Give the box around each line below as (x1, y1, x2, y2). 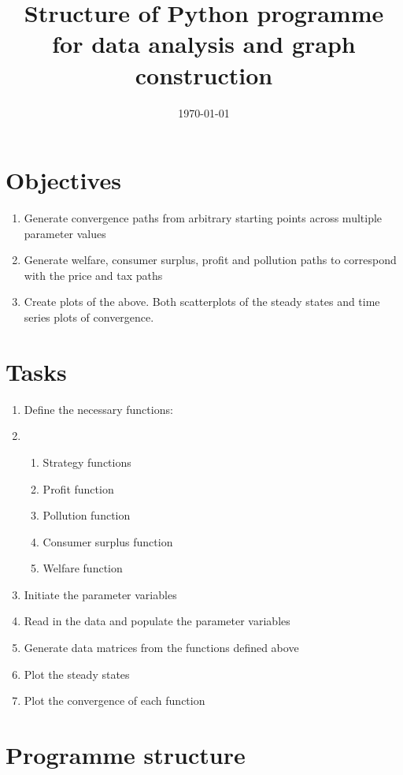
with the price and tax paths (24, 266, 163, 283)
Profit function (43, 480, 114, 497)
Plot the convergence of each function (24, 692, 205, 709)
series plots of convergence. (24, 309, 154, 325)
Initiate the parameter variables (24, 586, 177, 602)
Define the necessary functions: (24, 401, 173, 417)
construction (135, 58, 273, 91)
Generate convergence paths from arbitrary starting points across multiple (24, 210, 383, 226)
